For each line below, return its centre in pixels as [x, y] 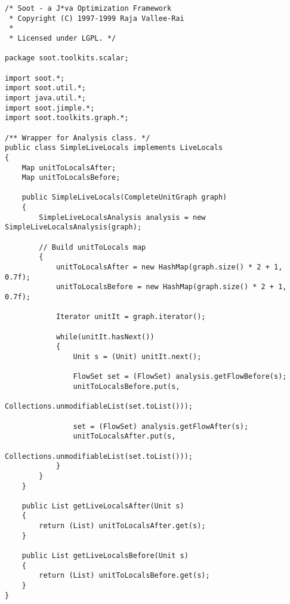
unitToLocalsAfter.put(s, [124, 436]
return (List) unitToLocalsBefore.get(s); [124, 576]
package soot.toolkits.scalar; [67, 58]
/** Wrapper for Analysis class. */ [78, 138]
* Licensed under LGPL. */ [63, 38]
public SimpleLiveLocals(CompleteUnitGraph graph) [124, 197]
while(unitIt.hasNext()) [105, 337]
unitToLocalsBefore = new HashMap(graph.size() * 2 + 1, [171, 287]
